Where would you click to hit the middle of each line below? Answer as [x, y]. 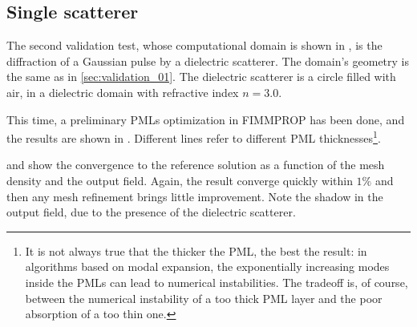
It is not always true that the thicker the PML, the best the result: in [196, 250]
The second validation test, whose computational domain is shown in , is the [194, 45]
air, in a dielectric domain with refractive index [123, 92]
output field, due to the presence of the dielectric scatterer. [151, 212]
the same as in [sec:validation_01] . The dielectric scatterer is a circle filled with [201, 77]
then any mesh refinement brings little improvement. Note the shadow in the [195, 196]
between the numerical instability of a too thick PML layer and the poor [204, 298]
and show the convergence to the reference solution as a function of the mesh [196, 165]
